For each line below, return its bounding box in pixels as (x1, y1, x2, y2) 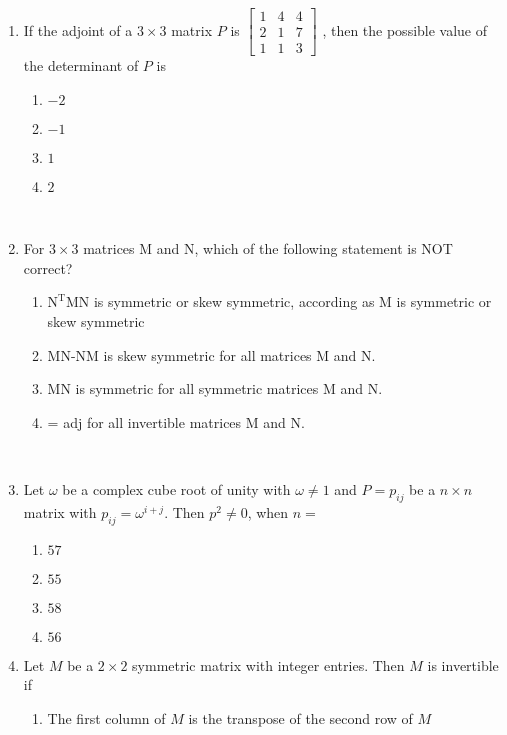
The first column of (47, 707, 166, 728)
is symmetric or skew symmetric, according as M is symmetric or (93, 291, 492, 312)
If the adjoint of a (23, 19, 133, 40)
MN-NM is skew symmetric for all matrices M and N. (47, 344, 376, 365)
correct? (23, 257, 73, 278)
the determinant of (23, 55, 139, 76)
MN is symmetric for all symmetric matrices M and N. (47, 378, 383, 399)
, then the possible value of (322, 19, 488, 40)
